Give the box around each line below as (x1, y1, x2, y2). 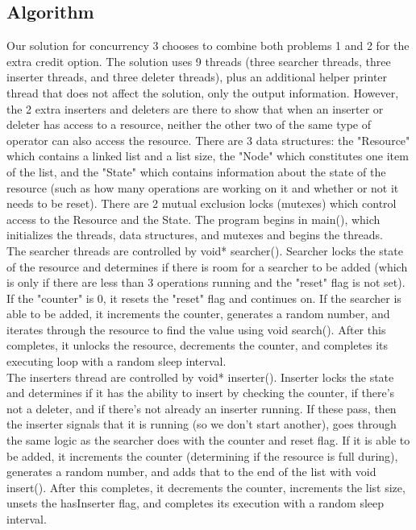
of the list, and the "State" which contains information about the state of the (6, 163, 386, 180)
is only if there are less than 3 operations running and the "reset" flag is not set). (6, 274, 406, 291)
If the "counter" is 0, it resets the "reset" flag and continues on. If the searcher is (6, 289, 401, 306)
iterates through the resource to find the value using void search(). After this (6, 321, 386, 337)
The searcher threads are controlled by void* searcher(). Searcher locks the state (6, 242, 403, 259)
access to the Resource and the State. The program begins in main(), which (6, 210, 381, 227)
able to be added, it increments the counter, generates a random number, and (6, 305, 390, 322)
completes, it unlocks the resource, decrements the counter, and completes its (6, 337, 389, 354)
